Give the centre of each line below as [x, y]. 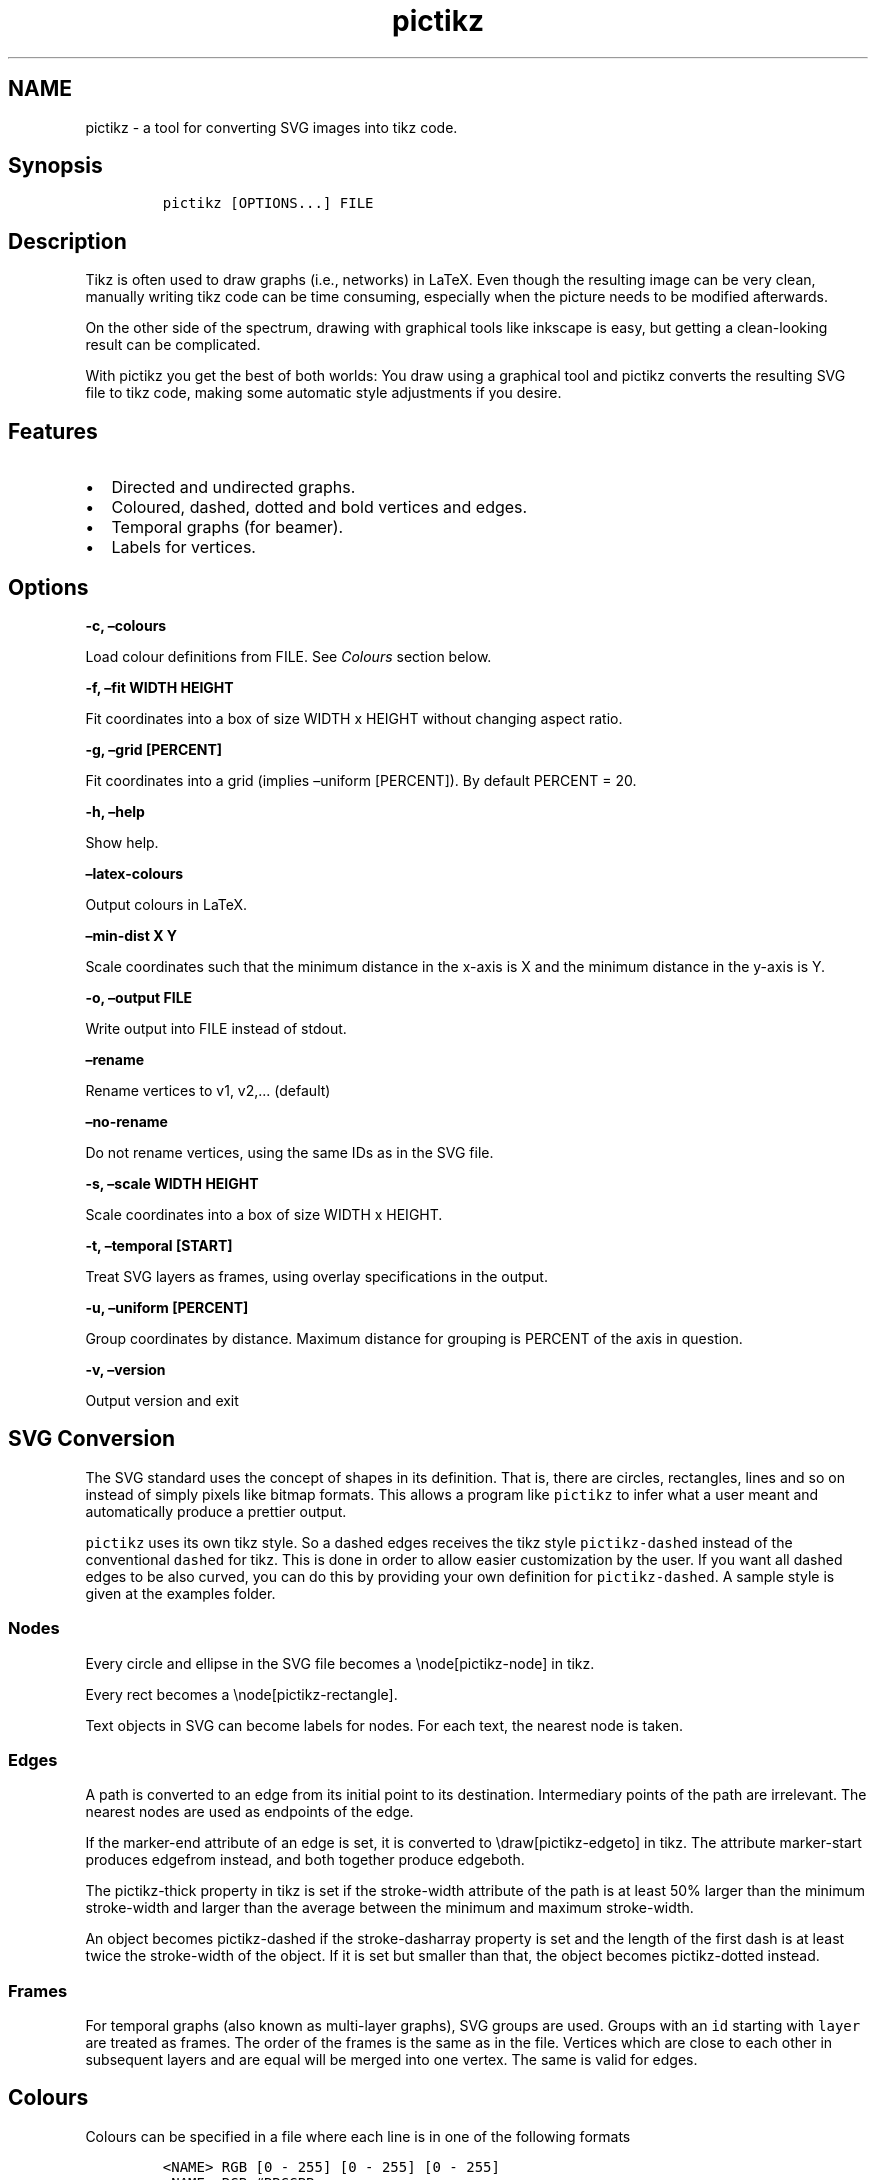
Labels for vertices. [183, 547]
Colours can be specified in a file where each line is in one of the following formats [358, 2136]
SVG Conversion [92, 1439]
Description [67, 241]
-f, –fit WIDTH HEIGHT [159, 687]
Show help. [122, 842]
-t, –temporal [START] [159, 1245]
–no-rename [126, 1121]
